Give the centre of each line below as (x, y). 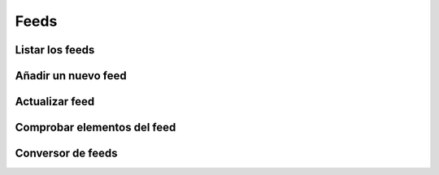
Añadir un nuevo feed (71, 76)
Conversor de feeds (66, 154)
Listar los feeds (55, 50)
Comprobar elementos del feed (96, 128)
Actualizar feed (55, 102)
